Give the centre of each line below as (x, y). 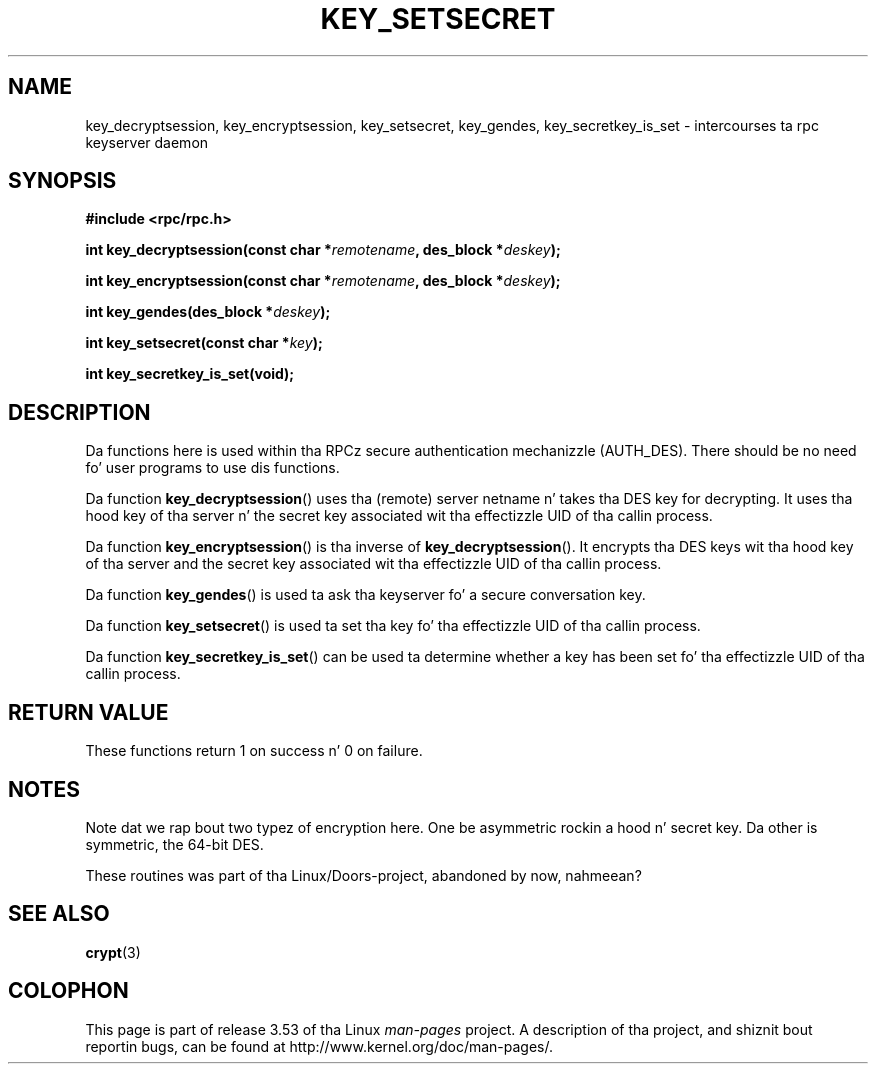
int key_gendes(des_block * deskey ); (208, 312)
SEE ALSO (59, 914)
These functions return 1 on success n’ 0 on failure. (254, 751)
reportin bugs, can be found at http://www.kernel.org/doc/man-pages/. (319, 1046)
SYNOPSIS (62, 181)
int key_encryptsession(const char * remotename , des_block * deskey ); (323, 281)
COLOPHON (68, 991)
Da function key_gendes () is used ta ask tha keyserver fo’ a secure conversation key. (365, 595)
